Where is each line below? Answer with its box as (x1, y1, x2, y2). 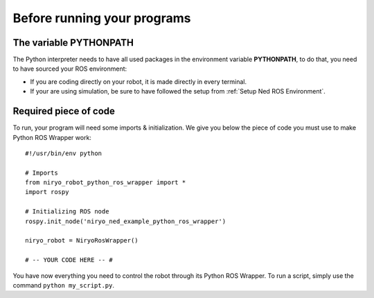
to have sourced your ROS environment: (12, 64, 127, 73)
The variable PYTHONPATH (12, 37, 134, 49)
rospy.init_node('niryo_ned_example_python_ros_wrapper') (25, 217, 226, 225)
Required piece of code (12, 105, 116, 117)
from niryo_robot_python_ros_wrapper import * (25, 179, 186, 186)
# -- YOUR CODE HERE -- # (25, 256, 114, 264)
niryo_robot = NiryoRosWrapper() (25, 236, 139, 245)
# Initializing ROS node (25, 208, 109, 216)
